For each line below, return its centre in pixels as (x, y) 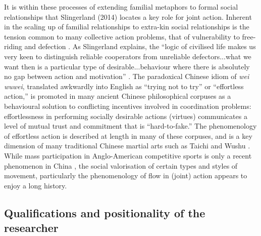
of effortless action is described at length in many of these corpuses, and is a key (128, 135)
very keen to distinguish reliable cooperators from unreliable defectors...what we (128, 56)
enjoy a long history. (36, 185)
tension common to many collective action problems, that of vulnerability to (122, 36)
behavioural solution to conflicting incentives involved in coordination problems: (128, 106)
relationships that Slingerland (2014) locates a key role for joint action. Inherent (128, 16)
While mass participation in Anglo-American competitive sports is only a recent (128, 155)
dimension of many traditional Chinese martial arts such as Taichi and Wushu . (127, 146)
